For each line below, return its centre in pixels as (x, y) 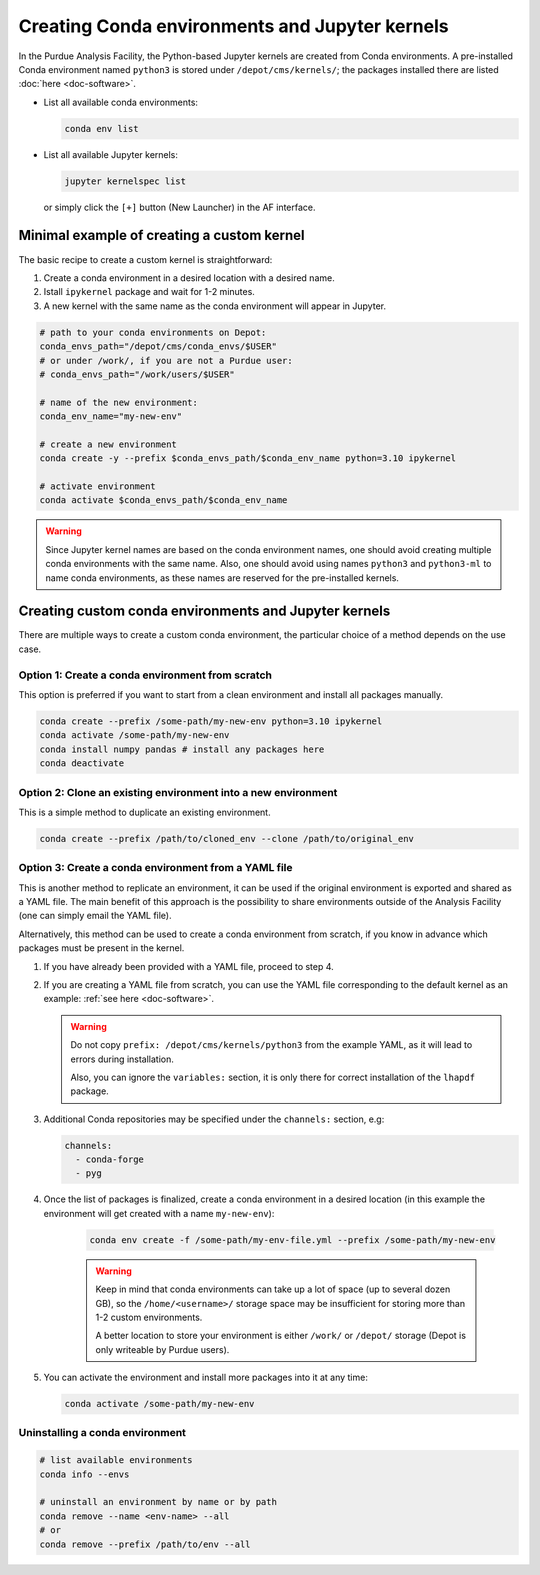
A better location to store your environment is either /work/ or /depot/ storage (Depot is (281, 1336)
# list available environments (116, 1460)
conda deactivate (82, 763)
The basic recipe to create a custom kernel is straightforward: (145, 259)
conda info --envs (84, 1474)
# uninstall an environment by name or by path (158, 1502)
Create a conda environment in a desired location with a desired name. (189, 277)
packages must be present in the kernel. (101, 948)
